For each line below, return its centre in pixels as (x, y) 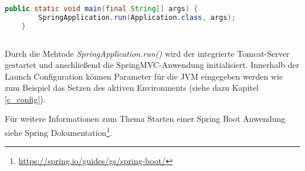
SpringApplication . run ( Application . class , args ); (137, 17)
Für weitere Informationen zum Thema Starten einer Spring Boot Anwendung (145, 119)
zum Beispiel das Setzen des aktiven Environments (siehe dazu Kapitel (132, 88)
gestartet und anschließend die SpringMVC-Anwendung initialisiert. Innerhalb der (152, 65)
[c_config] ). (25, 99)
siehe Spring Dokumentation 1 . (59, 131)
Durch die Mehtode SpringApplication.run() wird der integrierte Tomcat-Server (147, 53)
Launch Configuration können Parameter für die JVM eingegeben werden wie (144, 76)
